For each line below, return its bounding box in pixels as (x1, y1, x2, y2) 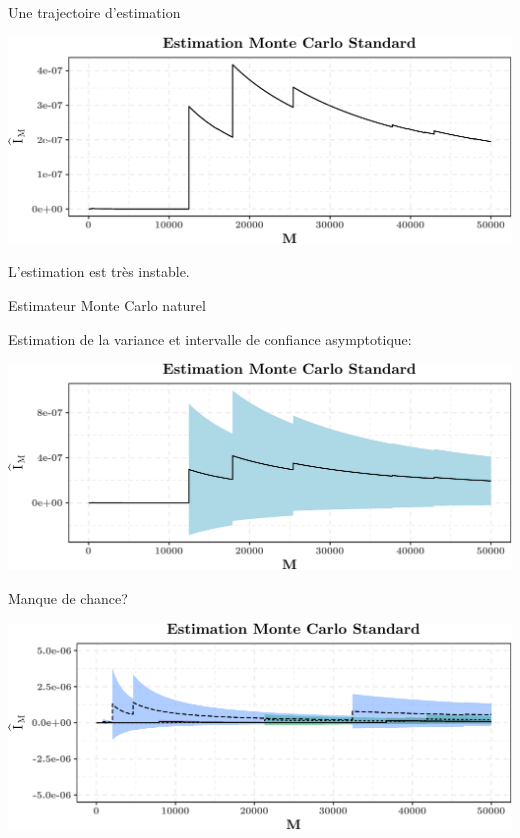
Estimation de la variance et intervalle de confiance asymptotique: (8, 328, 412, 349)
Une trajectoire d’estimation (8, 2, 181, 22)
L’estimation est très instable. (8, 261, 190, 282)
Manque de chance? (8, 587, 128, 608)
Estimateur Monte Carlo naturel (8, 294, 206, 315)
